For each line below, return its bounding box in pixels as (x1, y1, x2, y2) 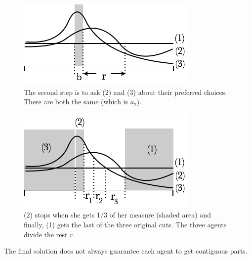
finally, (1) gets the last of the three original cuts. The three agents (24, 219, 227, 229)
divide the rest (24, 229, 68, 239)
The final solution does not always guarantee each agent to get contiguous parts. (4, 246, 248, 256)
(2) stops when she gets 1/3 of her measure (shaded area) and (24, 210, 211, 220)
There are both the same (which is (24, 96, 128, 107)
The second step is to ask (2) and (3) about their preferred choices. (24, 86, 227, 97)
